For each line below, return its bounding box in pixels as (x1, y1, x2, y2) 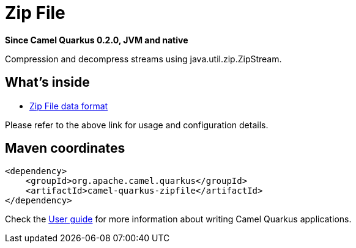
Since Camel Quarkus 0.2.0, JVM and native (5, 34, 188, 45)
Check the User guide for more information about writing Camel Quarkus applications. (5, 214, 352, 225)
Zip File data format (29, 100, 108, 111)
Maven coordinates (5, 140, 125, 156)
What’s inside (5, 75, 90, 90)
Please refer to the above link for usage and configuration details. (5, 119, 269, 130)
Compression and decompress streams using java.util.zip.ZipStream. (5, 53, 282, 64)
